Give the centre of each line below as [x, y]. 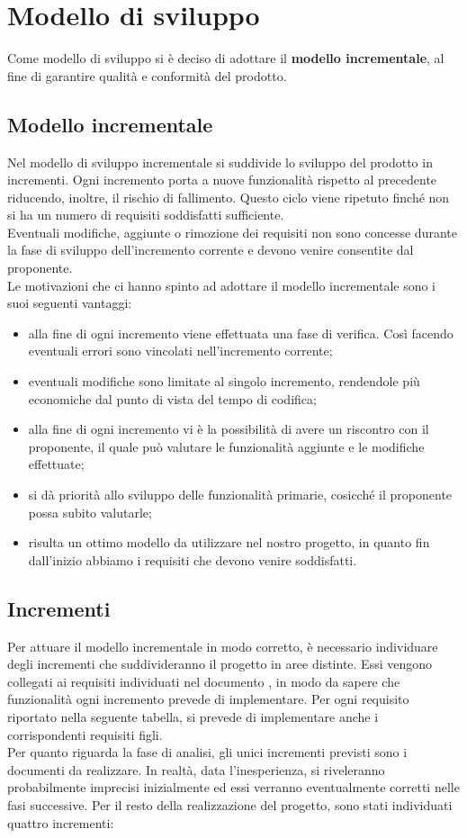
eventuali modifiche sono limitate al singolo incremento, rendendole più [224, 381]
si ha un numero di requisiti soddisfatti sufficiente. [146, 215]
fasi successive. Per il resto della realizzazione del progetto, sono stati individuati [230, 804]
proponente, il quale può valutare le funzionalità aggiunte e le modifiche [226, 446]
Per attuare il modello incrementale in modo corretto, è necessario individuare [223, 646]
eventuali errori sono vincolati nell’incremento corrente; [180, 351]
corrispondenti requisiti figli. [85, 734]
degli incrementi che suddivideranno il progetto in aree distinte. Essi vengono [220, 664]
